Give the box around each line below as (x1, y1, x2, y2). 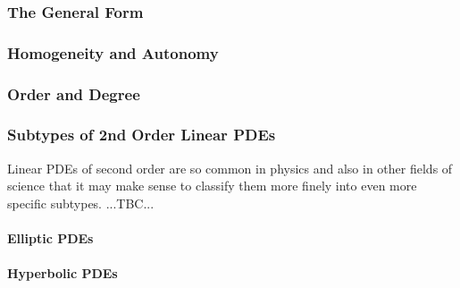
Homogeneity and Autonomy (7, 41, 219, 64)
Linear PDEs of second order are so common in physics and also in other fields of (7, 158, 453, 177)
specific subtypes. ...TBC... (7, 193, 155, 212)
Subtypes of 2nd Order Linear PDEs (7, 123, 276, 146)
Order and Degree (7, 82, 140, 105)
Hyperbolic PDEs (7, 264, 118, 283)
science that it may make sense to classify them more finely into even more (7, 176, 417, 195)
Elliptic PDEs (7, 229, 94, 248)
